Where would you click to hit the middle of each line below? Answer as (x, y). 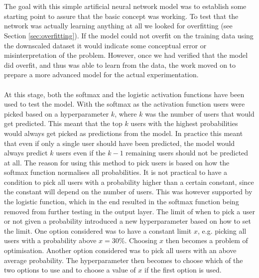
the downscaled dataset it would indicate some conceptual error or (105, 45)
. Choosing (141, 240)
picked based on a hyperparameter (57, 113)
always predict (26, 153)
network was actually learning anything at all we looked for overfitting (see (118, 26)
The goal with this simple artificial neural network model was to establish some (125, 6)
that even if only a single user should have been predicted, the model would (120, 143)
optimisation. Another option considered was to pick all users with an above (120, 250)
